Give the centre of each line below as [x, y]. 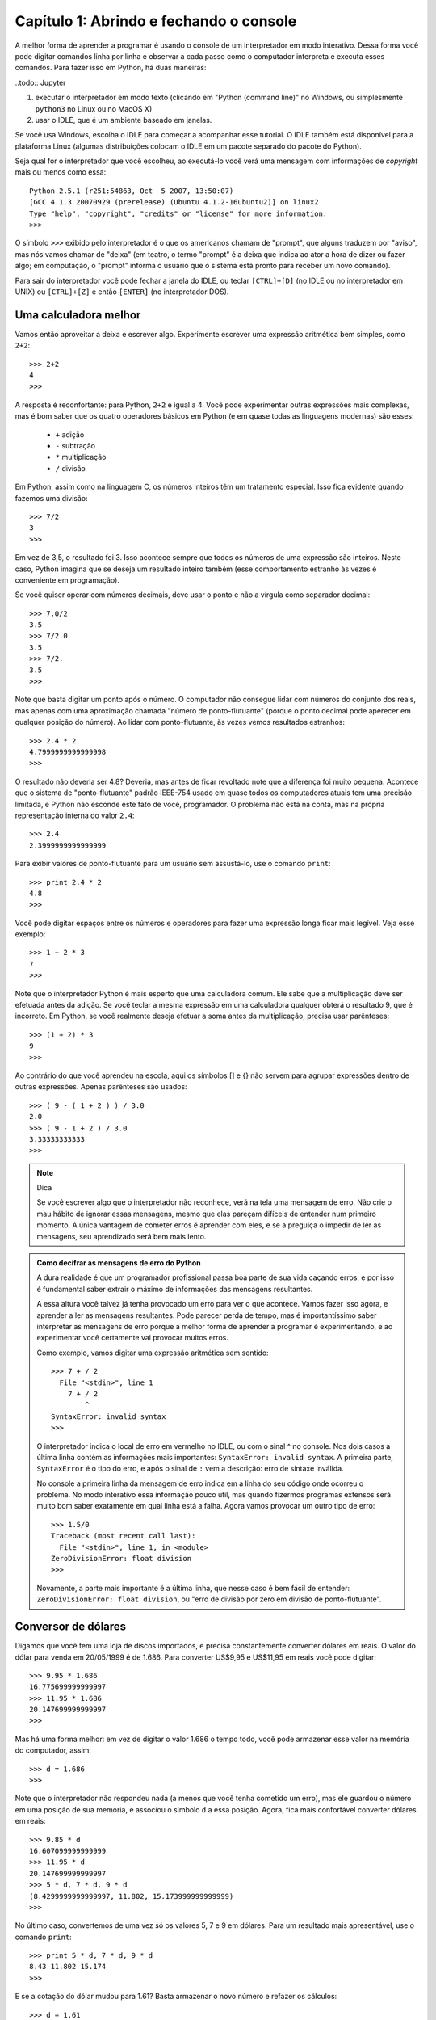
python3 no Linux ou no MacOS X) [94, 108]
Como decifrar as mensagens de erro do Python [119, 1263]
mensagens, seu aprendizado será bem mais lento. [122, 1236]
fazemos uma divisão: [51, 498]
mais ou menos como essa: [61, 172]
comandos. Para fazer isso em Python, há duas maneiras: [111, 68]
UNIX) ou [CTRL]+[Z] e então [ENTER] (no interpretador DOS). [122, 292]
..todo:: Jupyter [40, 82]
